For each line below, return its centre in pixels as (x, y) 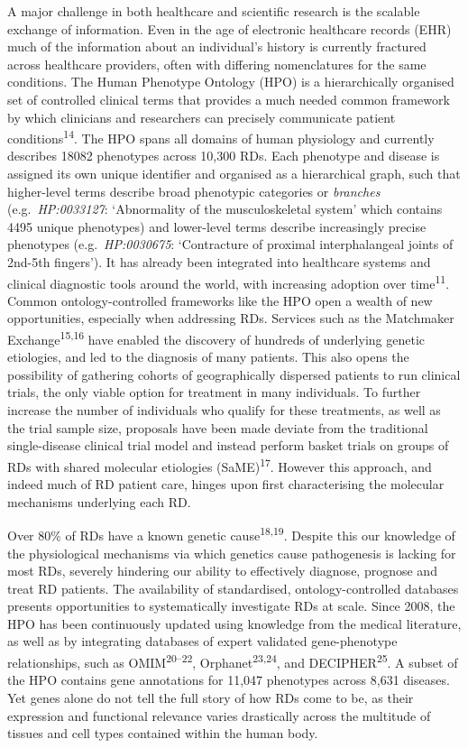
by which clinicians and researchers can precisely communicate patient (202, 117)
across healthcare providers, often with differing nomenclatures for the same (217, 64)
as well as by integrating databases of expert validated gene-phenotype (202, 641)
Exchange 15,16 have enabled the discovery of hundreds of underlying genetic (216, 338)
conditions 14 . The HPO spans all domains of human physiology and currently (221, 137)
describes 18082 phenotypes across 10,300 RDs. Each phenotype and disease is (224, 156)
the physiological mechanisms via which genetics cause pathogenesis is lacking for (232, 553)
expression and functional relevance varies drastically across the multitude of (219, 715)
